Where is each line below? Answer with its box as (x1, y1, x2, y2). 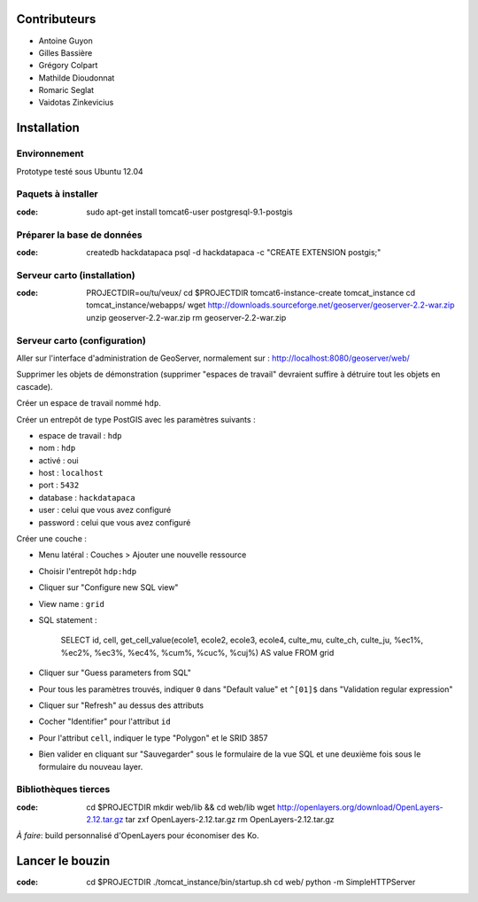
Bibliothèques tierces (16, 783, 111, 796)
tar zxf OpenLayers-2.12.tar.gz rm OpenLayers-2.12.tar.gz (125, 814, 335, 825)
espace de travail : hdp (38, 430, 123, 440)
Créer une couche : (16, 533, 88, 544)
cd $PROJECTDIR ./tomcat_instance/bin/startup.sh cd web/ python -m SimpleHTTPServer (86, 877, 416, 888)
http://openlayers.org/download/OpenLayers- (276, 802, 444, 813)
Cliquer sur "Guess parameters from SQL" (38, 667, 192, 678)
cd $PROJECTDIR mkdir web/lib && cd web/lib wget (86, 802, 275, 813)
